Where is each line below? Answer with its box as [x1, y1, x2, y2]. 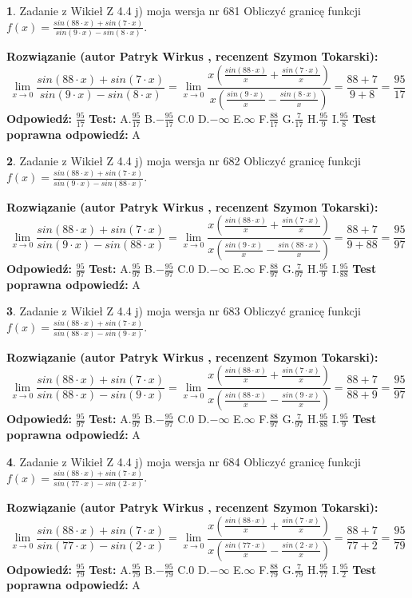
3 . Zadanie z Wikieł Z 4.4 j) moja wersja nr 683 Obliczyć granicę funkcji [6, 303, 361, 319]
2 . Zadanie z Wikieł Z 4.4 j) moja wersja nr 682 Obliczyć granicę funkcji [6, 152, 361, 169]
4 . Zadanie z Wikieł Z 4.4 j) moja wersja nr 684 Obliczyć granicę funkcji [6, 453, 361, 469]
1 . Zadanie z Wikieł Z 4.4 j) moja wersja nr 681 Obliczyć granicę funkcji [6, 2, 361, 18]
